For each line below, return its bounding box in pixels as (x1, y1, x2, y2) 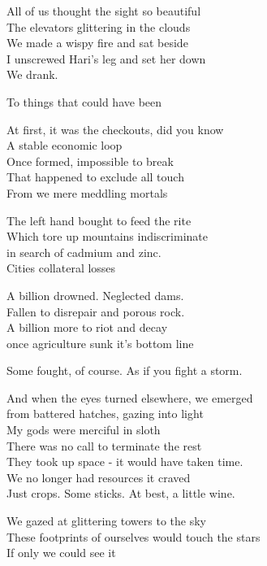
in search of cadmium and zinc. (6, 243, 161, 260)
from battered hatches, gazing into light (6, 405, 204, 422)
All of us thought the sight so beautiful (6, 2, 201, 19)
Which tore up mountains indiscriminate (6, 228, 208, 245)
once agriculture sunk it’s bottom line (6, 334, 194, 351)
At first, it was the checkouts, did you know (6, 120, 224, 137)
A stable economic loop (6, 137, 123, 154)
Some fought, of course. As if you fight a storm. (6, 362, 243, 379)
